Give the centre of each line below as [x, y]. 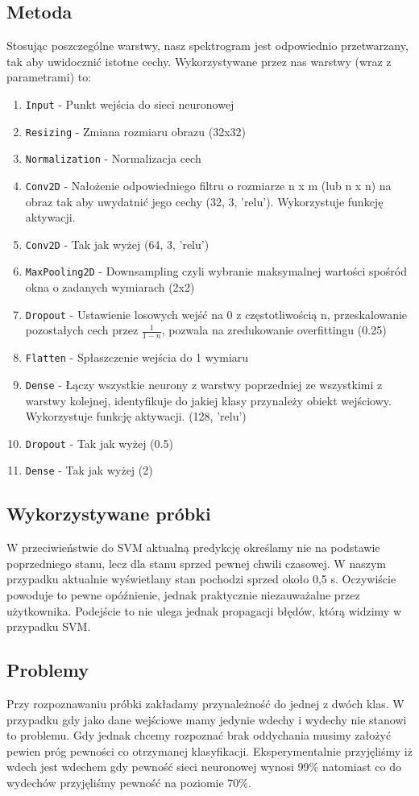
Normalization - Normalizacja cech [113, 158]
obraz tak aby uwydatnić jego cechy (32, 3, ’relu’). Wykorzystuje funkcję [204, 201]
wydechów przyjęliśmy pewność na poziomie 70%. [129, 782]
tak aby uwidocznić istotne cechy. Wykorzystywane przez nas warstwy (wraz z [199, 61]
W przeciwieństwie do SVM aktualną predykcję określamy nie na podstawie [193, 547]
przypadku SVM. [49, 626]
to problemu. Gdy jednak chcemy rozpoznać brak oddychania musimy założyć [199, 735]
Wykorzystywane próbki [109, 514]
